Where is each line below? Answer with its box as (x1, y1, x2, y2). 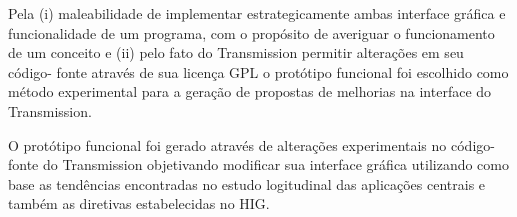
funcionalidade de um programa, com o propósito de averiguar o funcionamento (8, 22, 495, 43)
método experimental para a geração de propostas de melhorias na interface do (8, 81, 492, 102)
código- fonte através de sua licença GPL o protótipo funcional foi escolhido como (8, 61, 509, 82)
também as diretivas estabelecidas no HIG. (8, 193, 270, 214)
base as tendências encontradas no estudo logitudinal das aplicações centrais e (8, 173, 486, 194)
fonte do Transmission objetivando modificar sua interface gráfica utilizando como (8, 154, 509, 175)
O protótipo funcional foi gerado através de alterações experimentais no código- (8, 134, 495, 155)
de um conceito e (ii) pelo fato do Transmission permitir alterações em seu (8, 42, 464, 63)
